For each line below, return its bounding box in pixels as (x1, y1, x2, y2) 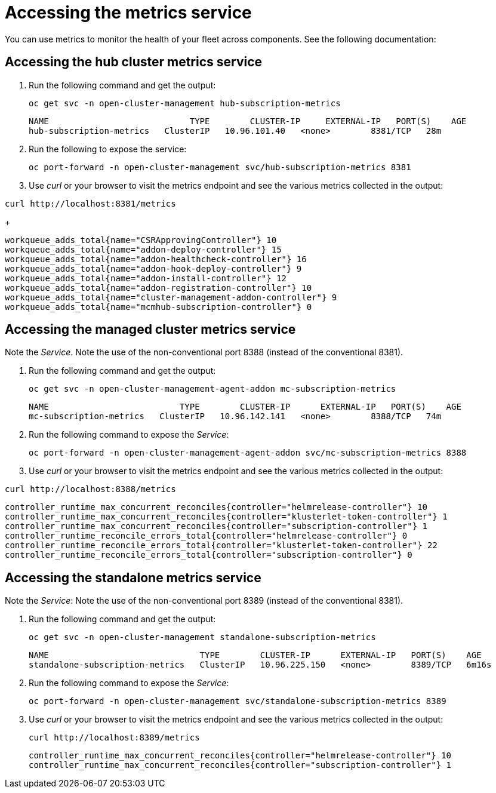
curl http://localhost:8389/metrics (29, 733, 200, 743)
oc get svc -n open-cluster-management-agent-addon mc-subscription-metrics (29, 384, 396, 394)
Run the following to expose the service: (29, 143, 187, 154)
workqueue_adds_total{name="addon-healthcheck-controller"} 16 (5, 254, 307, 264)
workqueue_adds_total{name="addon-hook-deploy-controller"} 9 (5, 263, 302, 273)
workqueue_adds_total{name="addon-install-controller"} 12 (5, 273, 287, 283)
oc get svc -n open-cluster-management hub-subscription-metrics (29, 98, 341, 108)
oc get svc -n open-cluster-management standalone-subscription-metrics (29, 632, 376, 643)
